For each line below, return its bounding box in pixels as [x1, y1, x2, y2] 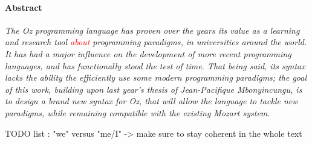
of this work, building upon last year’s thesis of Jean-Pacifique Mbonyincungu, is [5, 83, 302, 95]
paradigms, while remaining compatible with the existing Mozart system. [5, 106, 270, 119]
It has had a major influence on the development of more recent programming [5, 47, 291, 60]
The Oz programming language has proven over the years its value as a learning [5, 23, 300, 36]
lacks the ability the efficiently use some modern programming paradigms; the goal [5, 71, 307, 84]
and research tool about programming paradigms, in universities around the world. [5, 36, 307, 48]
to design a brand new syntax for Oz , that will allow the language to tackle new [5, 95, 298, 107]
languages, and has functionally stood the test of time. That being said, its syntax [5, 59, 305, 72]
